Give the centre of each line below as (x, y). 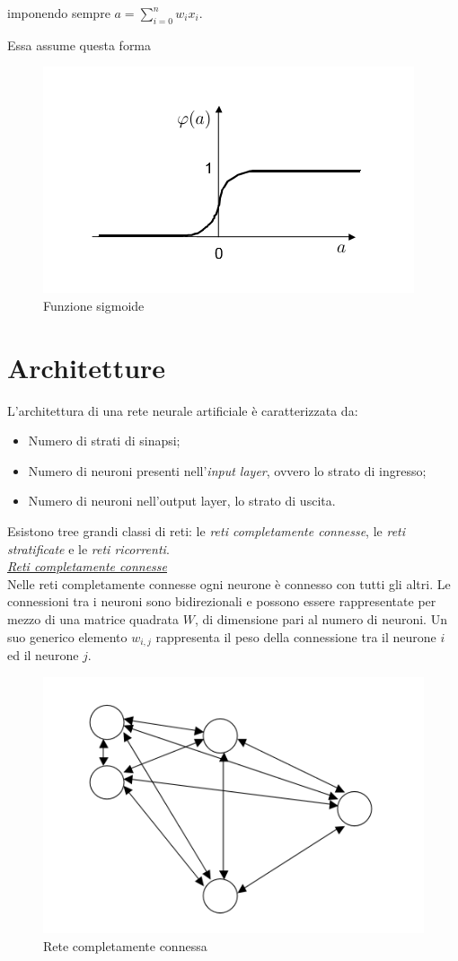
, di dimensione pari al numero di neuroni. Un (321, 619)
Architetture (87, 367)
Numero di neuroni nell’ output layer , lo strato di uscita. (182, 501)
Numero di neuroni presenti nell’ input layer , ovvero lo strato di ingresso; (227, 470)
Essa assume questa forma (79, 44)
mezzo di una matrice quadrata (93, 619)
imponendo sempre (59, 13)
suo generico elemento (67, 636)
